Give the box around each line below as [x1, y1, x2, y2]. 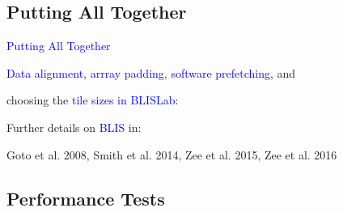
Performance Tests [6, 185, 165, 210]
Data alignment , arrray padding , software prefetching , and [6, 64, 296, 81]
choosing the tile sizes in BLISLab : [6, 91, 179, 108]
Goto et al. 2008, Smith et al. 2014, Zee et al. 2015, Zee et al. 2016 [6, 146, 337, 163]
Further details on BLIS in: [6, 118, 142, 135]
